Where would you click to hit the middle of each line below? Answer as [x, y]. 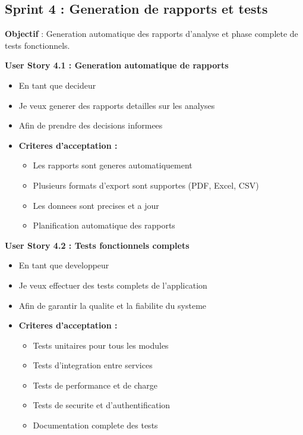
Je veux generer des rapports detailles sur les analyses [117, 105]
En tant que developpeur [64, 265]
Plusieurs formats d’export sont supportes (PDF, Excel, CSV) [146, 185]
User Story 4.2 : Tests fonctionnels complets [97, 245]
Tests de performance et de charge [95, 385]
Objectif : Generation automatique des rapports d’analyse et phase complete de [151, 34]
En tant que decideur [57, 85]
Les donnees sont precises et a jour [96, 205]
